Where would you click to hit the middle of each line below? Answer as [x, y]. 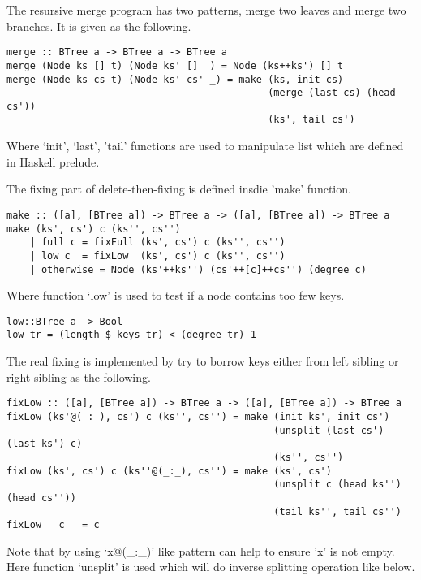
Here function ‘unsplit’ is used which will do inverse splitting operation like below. [211, 567]
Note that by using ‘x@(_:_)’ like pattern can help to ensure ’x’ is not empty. [201, 550]
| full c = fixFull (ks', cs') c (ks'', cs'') [157, 242]
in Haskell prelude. [53, 161]
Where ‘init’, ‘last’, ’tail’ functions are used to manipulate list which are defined [205, 146]
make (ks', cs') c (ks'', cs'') [94, 229]
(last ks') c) [45, 444]
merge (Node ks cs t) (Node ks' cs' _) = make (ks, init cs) [175, 79]
